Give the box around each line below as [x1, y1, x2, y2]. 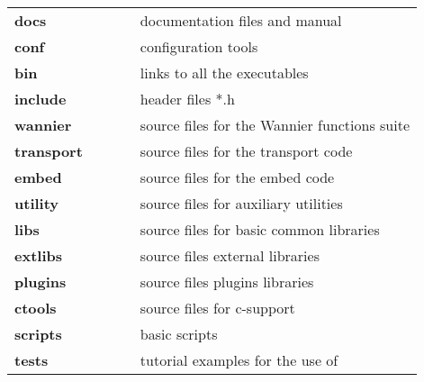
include [14, 88, 67, 109]
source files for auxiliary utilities [140, 193, 343, 214]
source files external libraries [140, 245, 320, 266]
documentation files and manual [140, 10, 342, 31]
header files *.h [140, 88, 235, 109]
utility [14, 193, 59, 214]
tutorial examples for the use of [140, 350, 338, 370]
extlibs [14, 245, 62, 266]
